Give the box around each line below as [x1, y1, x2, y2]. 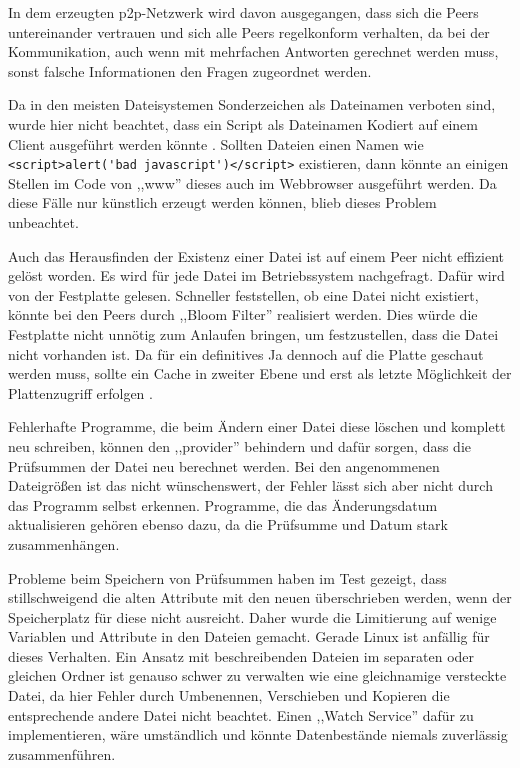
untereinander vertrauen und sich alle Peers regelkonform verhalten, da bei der [8, 21, 490, 42]
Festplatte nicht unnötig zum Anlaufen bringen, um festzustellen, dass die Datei [8, 323, 499, 344]
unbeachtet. [8, 212, 79, 232]
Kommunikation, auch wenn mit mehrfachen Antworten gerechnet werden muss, [8, 41, 499, 62]
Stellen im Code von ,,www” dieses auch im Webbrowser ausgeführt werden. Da [8, 172, 497, 193]
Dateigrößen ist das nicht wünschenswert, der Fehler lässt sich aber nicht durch [8, 475, 493, 496]
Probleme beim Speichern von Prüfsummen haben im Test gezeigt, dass [8, 567, 447, 588]
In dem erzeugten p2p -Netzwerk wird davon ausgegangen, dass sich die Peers [8, 2, 479, 22]
